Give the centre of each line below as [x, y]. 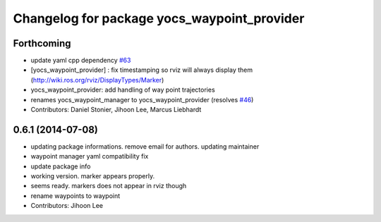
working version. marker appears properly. [93, 176]
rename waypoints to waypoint [75, 196]
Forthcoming [42, 43]
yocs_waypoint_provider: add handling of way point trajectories [123, 90]
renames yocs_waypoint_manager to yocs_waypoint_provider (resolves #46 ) [142, 99]
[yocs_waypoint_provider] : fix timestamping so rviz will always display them [142, 70]
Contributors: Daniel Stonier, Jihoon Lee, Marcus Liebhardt [116, 110]
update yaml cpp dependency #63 [81, 61]
